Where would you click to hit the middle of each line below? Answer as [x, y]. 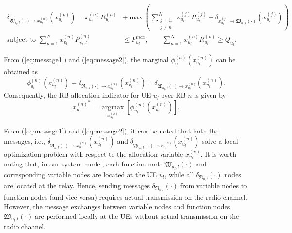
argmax [113, 108]
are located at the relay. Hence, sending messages [77, 186]
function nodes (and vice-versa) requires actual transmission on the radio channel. [126, 197]
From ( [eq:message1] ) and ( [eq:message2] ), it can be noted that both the [111, 130]
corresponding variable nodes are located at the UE [81, 174]
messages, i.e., [24, 141]
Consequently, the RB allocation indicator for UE [78, 95]
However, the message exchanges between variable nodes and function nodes [117, 207]
